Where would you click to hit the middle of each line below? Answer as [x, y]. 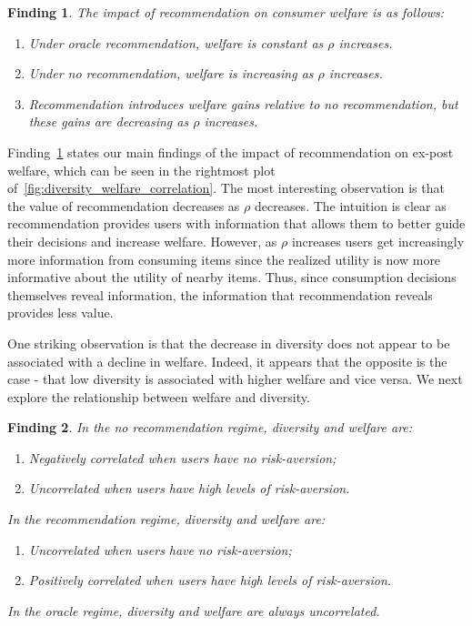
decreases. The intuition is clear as [350, 205]
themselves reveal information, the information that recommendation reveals [220, 294]
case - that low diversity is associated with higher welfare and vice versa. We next [235, 379]
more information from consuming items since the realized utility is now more [224, 259]
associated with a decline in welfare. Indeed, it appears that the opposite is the [227, 361]
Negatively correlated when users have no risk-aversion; [182, 457]
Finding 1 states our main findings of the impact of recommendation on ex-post [231, 151]
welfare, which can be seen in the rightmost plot [141, 170]
